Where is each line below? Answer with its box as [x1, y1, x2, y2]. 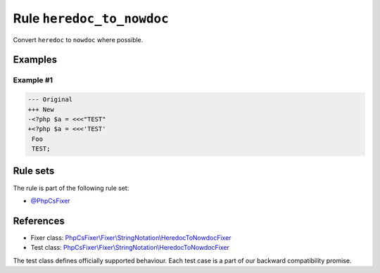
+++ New [27, 106, 54, 113]
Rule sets [13, 165, 55, 177]
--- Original [27, 96, 73, 103]
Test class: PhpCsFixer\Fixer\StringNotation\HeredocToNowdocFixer [30, 243, 230, 252]
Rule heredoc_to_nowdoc [13, 11, 169, 26]
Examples [13, 53, 58, 66]
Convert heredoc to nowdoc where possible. [13, 35, 144, 44]
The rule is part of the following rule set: [13, 184, 129, 192]
